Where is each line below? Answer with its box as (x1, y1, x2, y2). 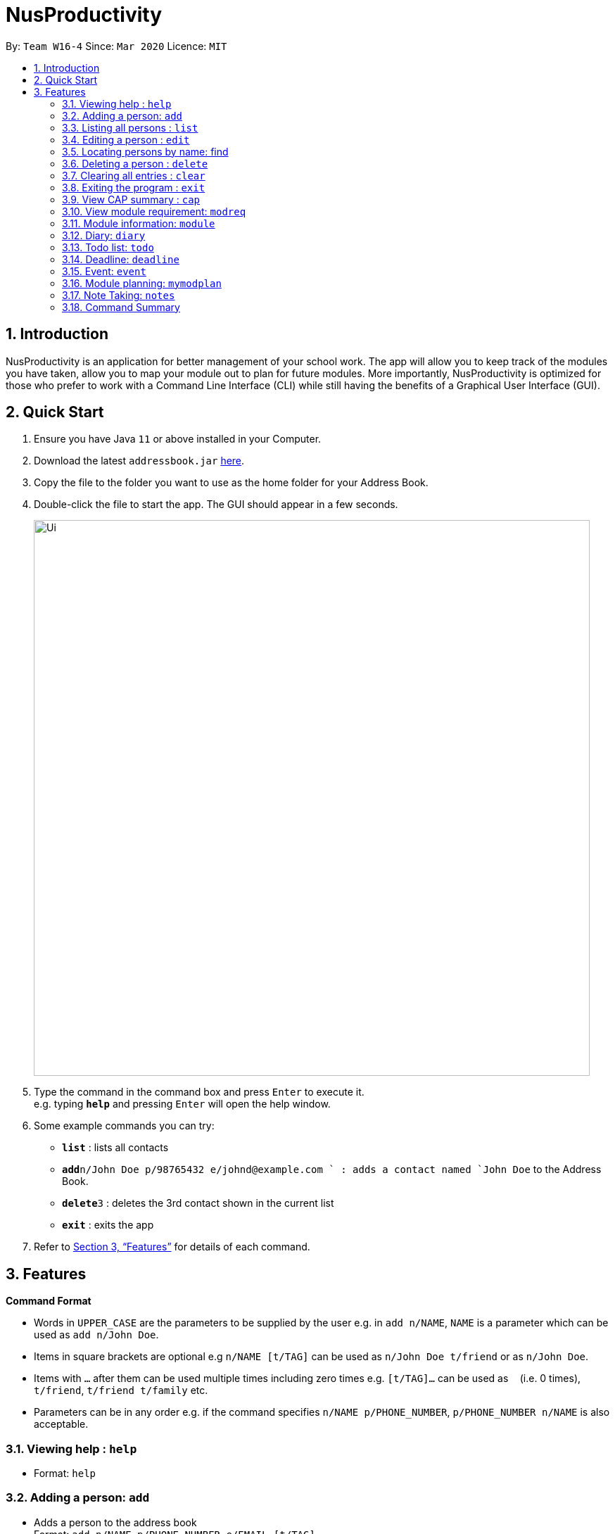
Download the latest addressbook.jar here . (34, 455, 245, 467)
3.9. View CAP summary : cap (62, 193, 201, 205)
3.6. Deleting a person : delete (62, 157, 208, 170)
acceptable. (34, 1418, 89, 1431)
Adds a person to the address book (34, 1516, 197, 1528)
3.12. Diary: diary (62, 229, 146, 241)
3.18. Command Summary (62, 300, 180, 313)
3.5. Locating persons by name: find (62, 145, 229, 158)
